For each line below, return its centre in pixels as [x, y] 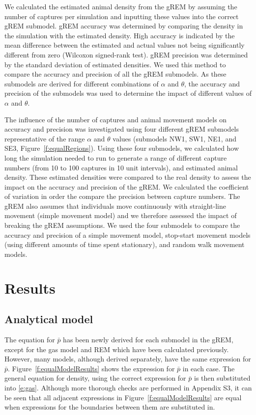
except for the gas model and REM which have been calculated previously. [117, 349]
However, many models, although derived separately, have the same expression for [128, 359]
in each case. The [209, 368]
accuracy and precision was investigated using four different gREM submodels [122, 129]
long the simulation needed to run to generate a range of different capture [116, 157]
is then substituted [222, 378]
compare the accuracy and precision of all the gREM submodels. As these [115, 74]
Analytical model [49, 319]
